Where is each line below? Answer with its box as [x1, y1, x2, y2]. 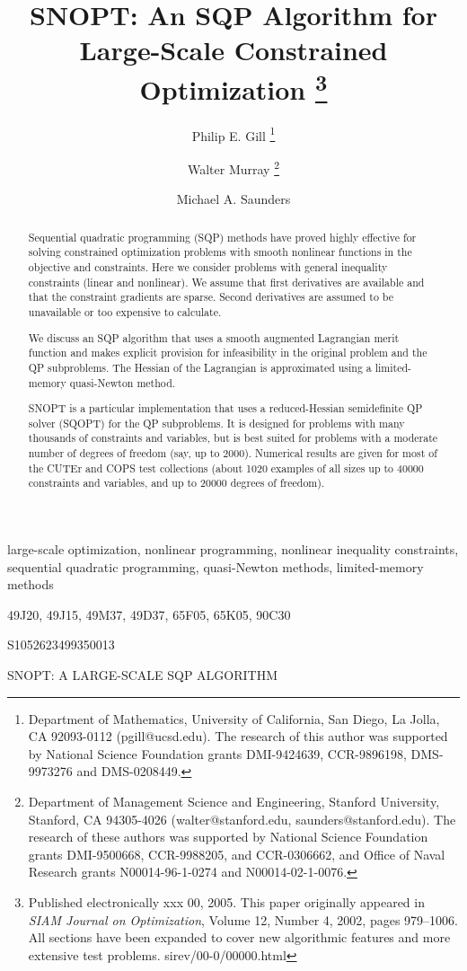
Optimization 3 [139, 66, 328, 107]
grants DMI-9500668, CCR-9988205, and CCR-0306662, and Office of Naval [28, 844, 445, 863]
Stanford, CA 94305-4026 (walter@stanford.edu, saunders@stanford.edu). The [28, 809, 456, 828]
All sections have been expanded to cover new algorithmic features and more [28, 928, 451, 947]
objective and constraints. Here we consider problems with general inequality [28, 260, 388, 275]
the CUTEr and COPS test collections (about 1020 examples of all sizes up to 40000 [28, 460, 424, 475]
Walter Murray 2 [187, 157, 280, 178]
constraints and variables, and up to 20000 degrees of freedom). [28, 475, 325, 490]
